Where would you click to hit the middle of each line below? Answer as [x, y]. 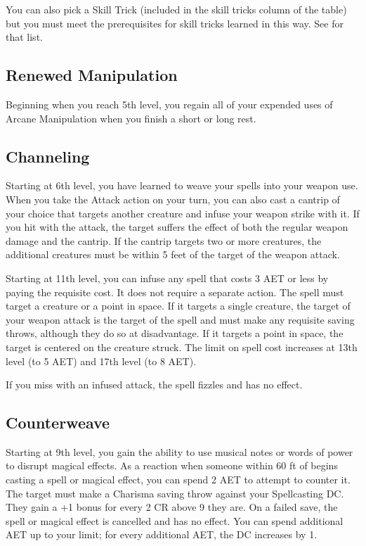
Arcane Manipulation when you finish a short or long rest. [131, 118]
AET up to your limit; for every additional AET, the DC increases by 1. [162, 534]
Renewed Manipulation [92, 75]
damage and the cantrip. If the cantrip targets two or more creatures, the [164, 240]
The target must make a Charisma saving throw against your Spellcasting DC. [175, 493]
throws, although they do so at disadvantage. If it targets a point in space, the [175, 333]
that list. [24, 37]
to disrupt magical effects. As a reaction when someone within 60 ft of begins [172, 465]
